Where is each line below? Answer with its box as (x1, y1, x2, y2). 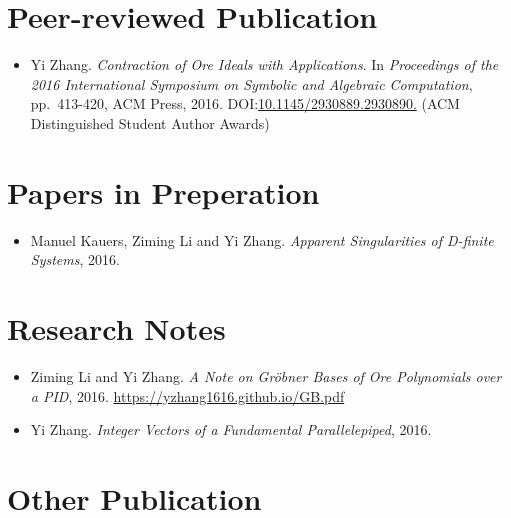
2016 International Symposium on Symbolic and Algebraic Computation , (30, 73, 473, 94)
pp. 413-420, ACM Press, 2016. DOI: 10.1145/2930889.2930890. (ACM (30, 93, 460, 114)
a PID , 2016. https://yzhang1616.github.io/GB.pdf (30, 385, 345, 406)
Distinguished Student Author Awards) (30, 112, 270, 133)
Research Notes (7, 308, 226, 348)
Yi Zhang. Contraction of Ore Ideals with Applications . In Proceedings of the (30, 54, 499, 75)
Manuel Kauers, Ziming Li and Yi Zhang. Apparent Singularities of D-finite (30, 229, 494, 250)
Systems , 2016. (30, 249, 120, 270)
